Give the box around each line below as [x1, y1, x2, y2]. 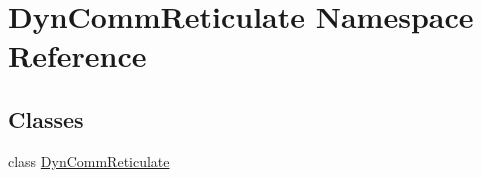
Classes [8, 103, 84, 134]
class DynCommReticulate [8, 150, 170, 171]
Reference [8, 35, 147, 76]
